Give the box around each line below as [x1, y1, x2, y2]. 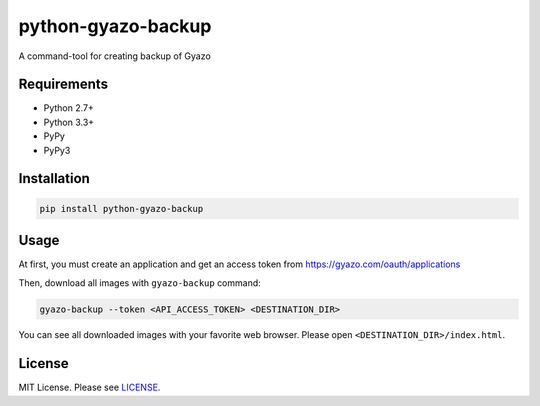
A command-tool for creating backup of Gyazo [18, 50, 212, 62]
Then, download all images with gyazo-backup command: [18, 276, 262, 289]
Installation [18, 170, 90, 187]
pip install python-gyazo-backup [39, 203, 204, 214]
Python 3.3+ [43, 116, 95, 128]
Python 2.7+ [43, 102, 95, 114]
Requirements [18, 76, 109, 93]
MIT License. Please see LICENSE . [18, 381, 161, 394]
